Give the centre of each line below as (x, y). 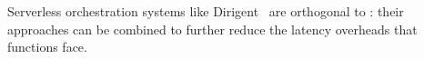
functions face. (47, 47)
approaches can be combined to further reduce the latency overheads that (212, 29)
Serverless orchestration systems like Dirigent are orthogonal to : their (206, 11)
